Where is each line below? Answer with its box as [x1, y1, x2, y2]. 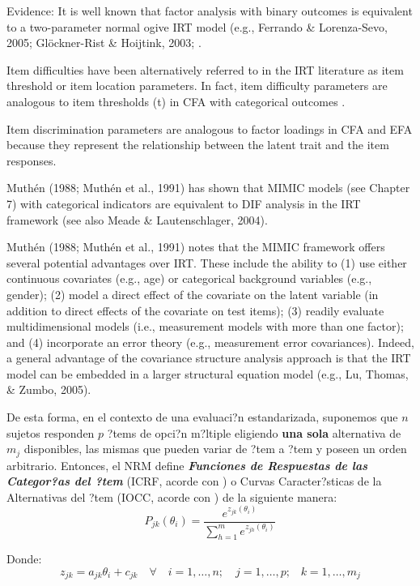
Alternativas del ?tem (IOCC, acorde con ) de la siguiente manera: [6, 488, 337, 505]
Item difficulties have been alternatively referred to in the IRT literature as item [6, 61, 404, 78]
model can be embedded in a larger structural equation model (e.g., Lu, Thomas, [6, 365, 409, 382]
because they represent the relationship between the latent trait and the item [6, 136, 389, 153]
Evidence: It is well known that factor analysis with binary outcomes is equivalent [6, 2, 413, 19]
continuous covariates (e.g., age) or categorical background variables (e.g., [6, 270, 372, 287]
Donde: [6, 550, 42, 567]
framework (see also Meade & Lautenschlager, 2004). [6, 211, 268, 228]
